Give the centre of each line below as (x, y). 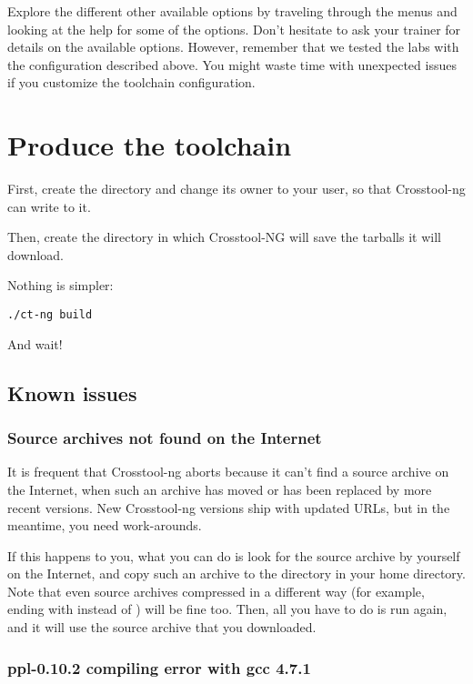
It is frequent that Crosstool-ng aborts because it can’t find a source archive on (228, 472)
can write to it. (49, 206)
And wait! (35, 343)
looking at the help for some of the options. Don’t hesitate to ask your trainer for (234, 29)
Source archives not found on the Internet (165, 438)
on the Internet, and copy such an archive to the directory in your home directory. (236, 573)
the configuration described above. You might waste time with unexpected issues (232, 64)
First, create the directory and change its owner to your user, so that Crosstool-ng (236, 189)
